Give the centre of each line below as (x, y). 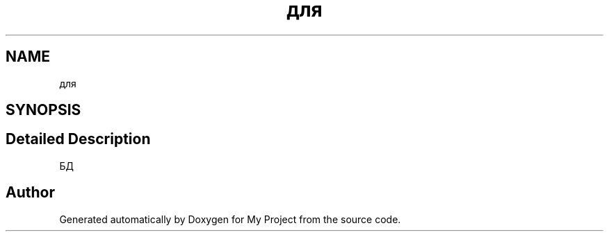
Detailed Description (78, 139)
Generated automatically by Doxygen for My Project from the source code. (230, 219)
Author (30, 193)
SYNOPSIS (43, 110)
